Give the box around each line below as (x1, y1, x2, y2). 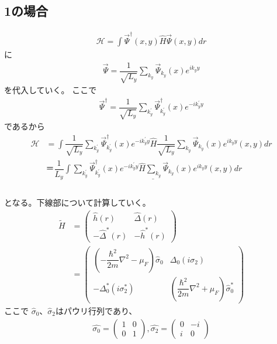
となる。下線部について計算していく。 (4, 196, 151, 209)
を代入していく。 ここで (4, 84, 97, 96)
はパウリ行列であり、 (56, 304, 137, 316)
